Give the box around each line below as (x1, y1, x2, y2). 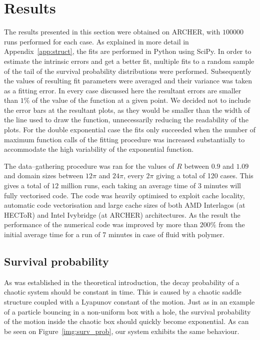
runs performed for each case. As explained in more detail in (4, 36, 189, 46)
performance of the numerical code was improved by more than (4, 219, 198, 230)
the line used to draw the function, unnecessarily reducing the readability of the (4, 114, 248, 125)
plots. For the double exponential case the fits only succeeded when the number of (4, 124, 256, 135)
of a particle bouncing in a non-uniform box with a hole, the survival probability (4, 306, 251, 317)
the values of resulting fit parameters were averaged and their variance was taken (4, 75, 252, 86)
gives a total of (4, 180, 49, 191)
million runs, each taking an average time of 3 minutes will (61, 180, 241, 191)
